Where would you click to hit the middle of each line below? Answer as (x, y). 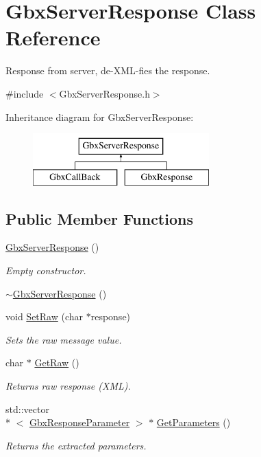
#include (25, 93)
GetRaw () (57, 363)
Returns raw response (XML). (68, 386)
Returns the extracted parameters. (76, 445)
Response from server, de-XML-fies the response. (108, 70)
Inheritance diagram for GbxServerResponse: (100, 116)
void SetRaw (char (45, 316)
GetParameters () (194, 422)
